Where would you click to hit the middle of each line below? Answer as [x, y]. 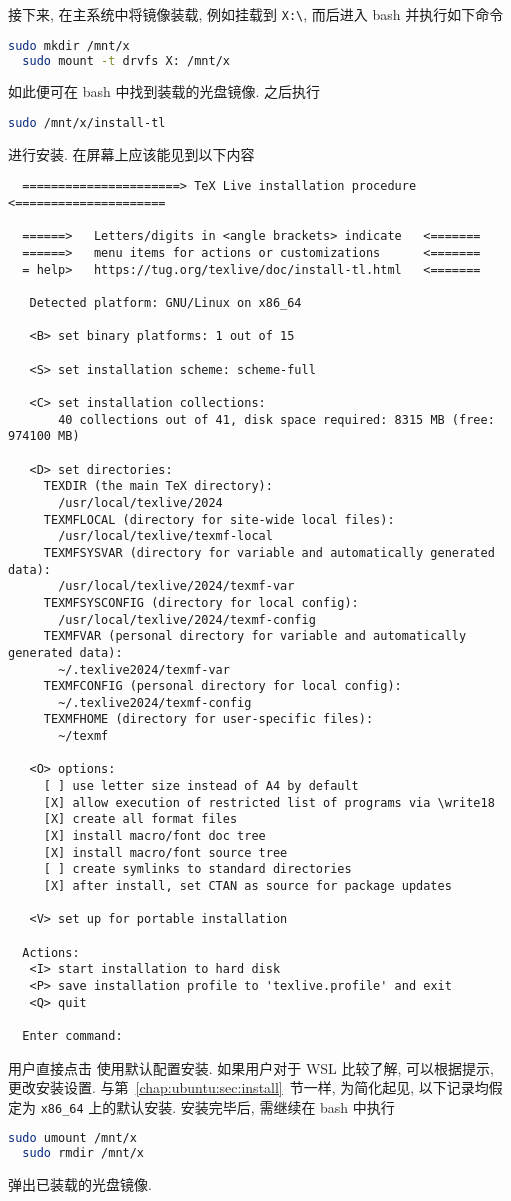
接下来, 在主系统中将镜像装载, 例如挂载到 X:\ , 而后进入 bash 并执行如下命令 [256, 14]
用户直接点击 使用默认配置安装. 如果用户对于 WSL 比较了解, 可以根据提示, [251, 1067]
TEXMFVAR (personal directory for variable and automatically [255, 636]
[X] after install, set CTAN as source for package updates [247, 886]
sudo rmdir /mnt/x [83, 1153]
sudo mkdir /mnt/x [69, 45]
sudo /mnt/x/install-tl [87, 123]
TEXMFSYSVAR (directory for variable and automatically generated [269, 552]
